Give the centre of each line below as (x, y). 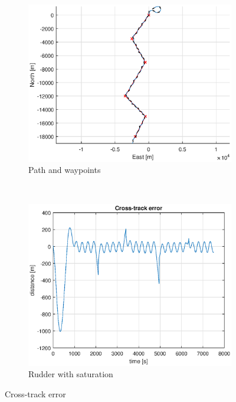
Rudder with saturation (71, 374)
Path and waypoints (65, 170)
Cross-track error (35, 393)
